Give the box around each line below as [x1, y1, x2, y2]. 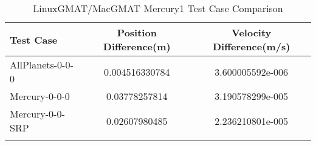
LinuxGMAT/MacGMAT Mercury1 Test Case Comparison [33, 1, 283, 15]
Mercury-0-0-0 [10, 89, 70, 103]
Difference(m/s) [213, 39, 290, 53]
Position [117, 25, 157, 39]
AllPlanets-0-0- [10, 58, 74, 71]
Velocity [232, 25, 272, 39]
